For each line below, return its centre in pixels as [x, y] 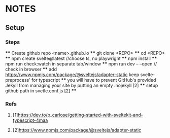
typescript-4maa [30, 120]
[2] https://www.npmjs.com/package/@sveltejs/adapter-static [77, 130]
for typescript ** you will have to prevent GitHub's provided [94, 80]
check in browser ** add [31, 69]
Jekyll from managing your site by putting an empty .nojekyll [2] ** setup [82, 85]
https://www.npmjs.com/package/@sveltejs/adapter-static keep [72, 75]
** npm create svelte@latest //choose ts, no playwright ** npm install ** [81, 58]
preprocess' [18, 80]
